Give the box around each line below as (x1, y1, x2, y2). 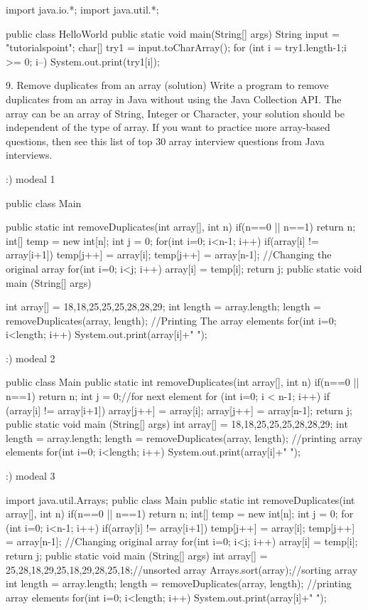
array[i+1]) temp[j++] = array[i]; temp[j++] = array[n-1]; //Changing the (6, 247, 332, 262)
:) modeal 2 (6, 350, 55, 365)
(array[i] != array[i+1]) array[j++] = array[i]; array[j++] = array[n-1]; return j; (6, 402, 352, 417)
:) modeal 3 (6, 468, 55, 483)
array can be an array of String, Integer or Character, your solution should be (6, 105, 345, 120)
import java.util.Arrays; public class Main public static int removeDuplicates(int (6, 492, 355, 507)
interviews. (6, 147, 53, 162)
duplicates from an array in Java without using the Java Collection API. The (6, 91, 342, 106)
